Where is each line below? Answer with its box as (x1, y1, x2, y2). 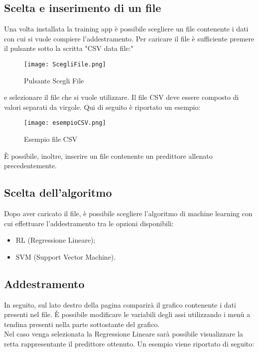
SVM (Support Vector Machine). (15, 251, 116, 262)
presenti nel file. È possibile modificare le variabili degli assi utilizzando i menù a (4, 309, 251, 320)
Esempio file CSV (24, 134, 78, 144)
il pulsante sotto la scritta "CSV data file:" (4, 43, 133, 53)
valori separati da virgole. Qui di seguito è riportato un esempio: (4, 101, 201, 112)
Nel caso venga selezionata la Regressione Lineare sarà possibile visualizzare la (4, 329, 243, 339)
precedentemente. (4, 160, 57, 171)
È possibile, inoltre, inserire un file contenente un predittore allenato (4, 150, 213, 161)
